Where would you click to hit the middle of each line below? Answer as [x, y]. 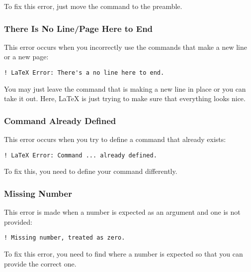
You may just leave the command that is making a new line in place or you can [125, 88]
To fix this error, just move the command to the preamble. [93, 6]
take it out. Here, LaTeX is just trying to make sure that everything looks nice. [125, 98]
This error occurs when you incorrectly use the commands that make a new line [125, 47]
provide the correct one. [40, 263]
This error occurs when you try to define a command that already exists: [115, 139]
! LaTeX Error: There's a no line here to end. [84, 73]
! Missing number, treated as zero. [65, 238]
